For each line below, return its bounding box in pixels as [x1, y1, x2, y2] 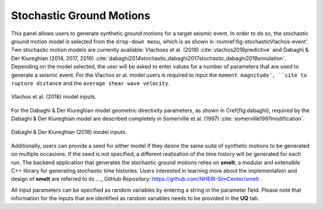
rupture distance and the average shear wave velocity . [11, 79, 170, 86]
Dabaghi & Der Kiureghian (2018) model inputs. [11, 129, 127, 136]
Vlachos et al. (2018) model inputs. [11, 93, 97, 101]
